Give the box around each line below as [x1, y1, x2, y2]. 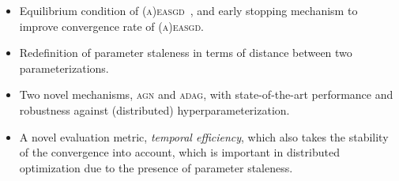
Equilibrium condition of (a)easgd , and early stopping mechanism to [19, 2, 358, 18]
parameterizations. [19, 59, 109, 76]
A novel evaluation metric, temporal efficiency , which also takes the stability [19, 128, 389, 145]
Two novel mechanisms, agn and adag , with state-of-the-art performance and [19, 86, 393, 103]
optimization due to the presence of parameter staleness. [19, 159, 293, 175]
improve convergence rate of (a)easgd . [19, 17, 204, 34]
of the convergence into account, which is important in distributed [19, 144, 340, 160]
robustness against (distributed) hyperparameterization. [19, 101, 290, 118]
